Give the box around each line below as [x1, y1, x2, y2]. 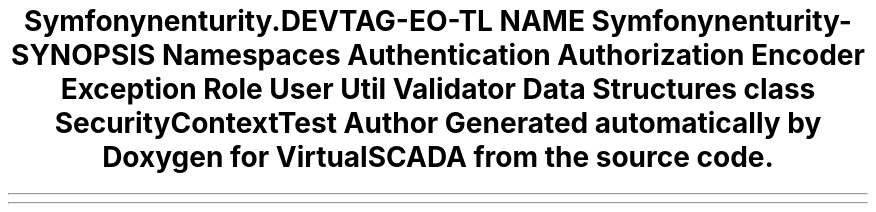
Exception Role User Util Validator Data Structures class [60, 72, 816, 106]
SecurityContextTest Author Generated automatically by [54, 106, 822, 140]
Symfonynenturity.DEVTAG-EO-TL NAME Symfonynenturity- [24, 4, 852, 38]
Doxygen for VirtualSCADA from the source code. [102, 140, 774, 174]
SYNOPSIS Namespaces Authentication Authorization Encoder [11, 38, 865, 72]
